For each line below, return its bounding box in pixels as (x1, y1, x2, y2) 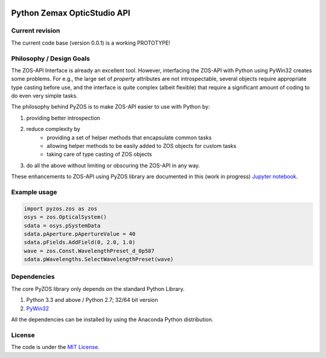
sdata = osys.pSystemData (24, 222, 101, 229)
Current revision (11, 27, 60, 35)
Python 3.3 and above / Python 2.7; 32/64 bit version (26, 296, 158, 304)
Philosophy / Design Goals (11, 54, 91, 63)
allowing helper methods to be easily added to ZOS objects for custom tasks (46, 142, 237, 150)
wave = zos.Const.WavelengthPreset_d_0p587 (24, 248, 155, 254)
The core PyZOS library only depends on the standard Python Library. (11, 285, 185, 292)
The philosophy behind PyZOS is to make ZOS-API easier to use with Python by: (11, 103, 211, 110)
